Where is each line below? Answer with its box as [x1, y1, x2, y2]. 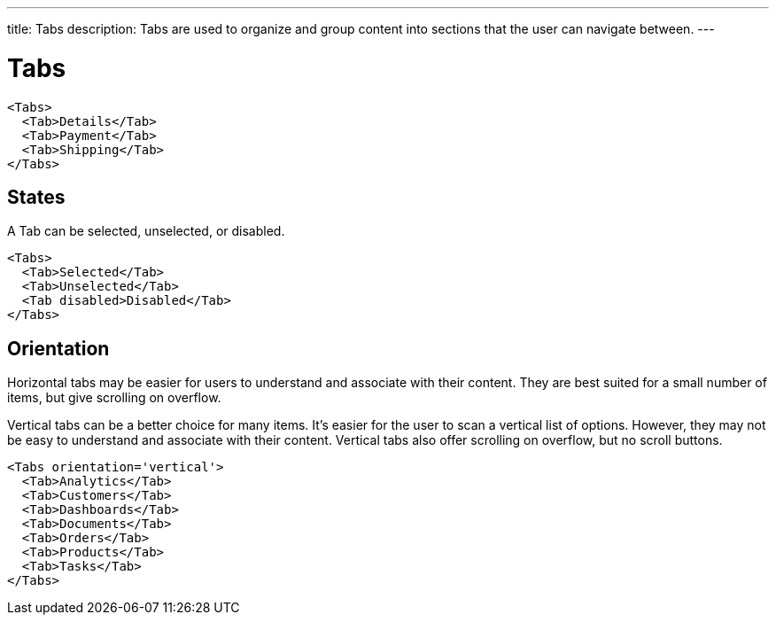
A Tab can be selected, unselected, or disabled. [7, 223, 285, 239]
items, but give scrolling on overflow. [7, 390, 221, 406]
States [7, 185, 66, 208]
